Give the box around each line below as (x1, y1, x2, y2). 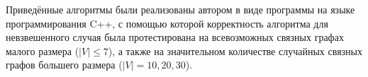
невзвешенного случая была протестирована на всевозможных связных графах (6, 30, 344, 45)
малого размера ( (6, 43, 79, 58)
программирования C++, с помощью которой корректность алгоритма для (6, 16, 328, 30)
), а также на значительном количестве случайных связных (108, 43, 363, 58)
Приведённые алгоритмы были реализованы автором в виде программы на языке (6, 2, 355, 16)
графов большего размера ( (6, 57, 123, 72)
